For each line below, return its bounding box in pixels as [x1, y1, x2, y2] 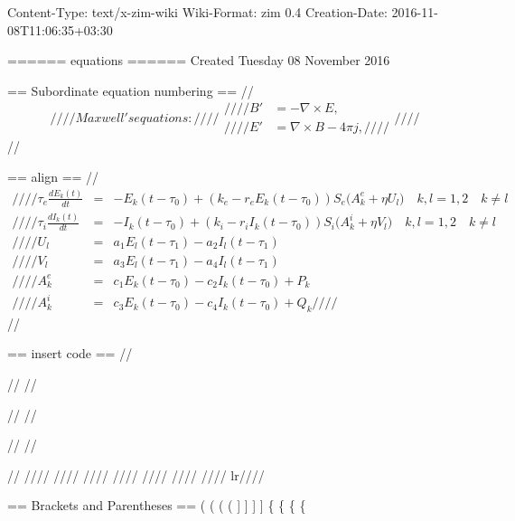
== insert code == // [7, 344, 133, 363]
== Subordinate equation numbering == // [7, 81, 254, 99]
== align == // [7, 167, 99, 186]
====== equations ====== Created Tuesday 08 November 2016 [7, 51, 390, 70]
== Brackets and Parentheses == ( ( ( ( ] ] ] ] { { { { [7, 496, 306, 515]
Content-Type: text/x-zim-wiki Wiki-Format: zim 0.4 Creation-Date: [7, 3, 388, 21]
